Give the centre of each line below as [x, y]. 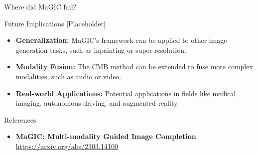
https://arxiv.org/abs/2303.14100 [67, 146]
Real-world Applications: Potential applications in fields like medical [126, 93]
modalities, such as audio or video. [68, 76]
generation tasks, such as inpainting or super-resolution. [101, 50]
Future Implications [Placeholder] [55, 23]
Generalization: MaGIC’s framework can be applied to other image [121, 40]
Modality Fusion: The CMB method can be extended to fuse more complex [134, 67]
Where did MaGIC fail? [40, 6]
